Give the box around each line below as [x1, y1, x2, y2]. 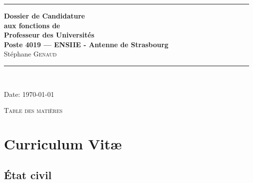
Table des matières [4, 105, 63, 115]
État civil [4, 167, 52, 182]
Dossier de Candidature [4, 11, 85, 20]
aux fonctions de [4, 20, 60, 30]
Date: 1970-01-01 [4, 89, 54, 99]
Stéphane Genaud [4, 49, 57, 59]
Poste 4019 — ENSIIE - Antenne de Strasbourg [4, 39, 169, 49]
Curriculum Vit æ [4, 133, 122, 153]
